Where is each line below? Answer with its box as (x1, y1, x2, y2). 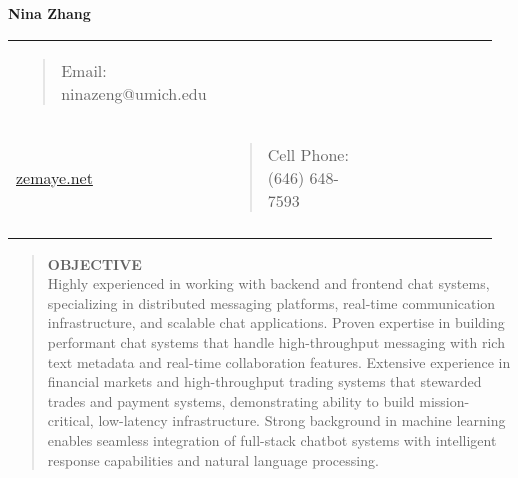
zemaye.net (16, 165, 93, 189)
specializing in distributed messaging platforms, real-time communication (47, 292, 496, 313)
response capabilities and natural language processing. (47, 449, 379, 470)
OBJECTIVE (47, 253, 142, 274)
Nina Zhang (8, 3, 91, 23)
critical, (47, 410, 94, 431)
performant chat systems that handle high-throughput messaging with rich (47, 331, 505, 352)
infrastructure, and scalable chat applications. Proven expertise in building (47, 312, 505, 333)
